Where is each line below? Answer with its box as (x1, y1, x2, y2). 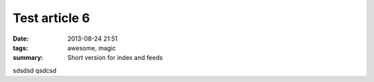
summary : (12, 54, 44, 62)
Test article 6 (12, 10, 90, 25)
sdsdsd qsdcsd (12, 66, 57, 74)
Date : (12, 34, 29, 43)
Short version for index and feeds (67, 54, 163, 62)
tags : (12, 43, 28, 52)
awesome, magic (67, 43, 116, 52)
